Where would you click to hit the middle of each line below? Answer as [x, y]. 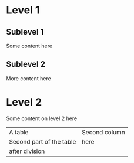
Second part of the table [43, 141]
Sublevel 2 [26, 64]
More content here [29, 78]
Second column [103, 132]
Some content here [29, 46]
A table [19, 132]
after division [27, 151]
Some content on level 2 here [42, 118]
